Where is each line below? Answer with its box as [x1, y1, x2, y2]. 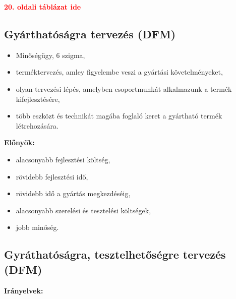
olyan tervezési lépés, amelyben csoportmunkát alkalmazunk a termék [16, 83, 232, 94]
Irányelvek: [4, 285, 43, 295]
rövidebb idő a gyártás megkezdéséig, [16, 188, 131, 199]
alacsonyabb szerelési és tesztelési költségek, [16, 205, 151, 215]
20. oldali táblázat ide [4, 2, 81, 12]
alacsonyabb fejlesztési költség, [16, 154, 110, 164]
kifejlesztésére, [16, 93, 60, 104]
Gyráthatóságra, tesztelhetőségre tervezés [4, 247, 226, 262]
